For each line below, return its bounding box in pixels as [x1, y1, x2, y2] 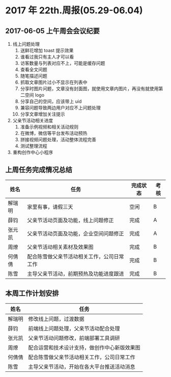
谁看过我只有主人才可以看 [20, 54, 74, 60]
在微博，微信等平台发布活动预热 [20, 130, 88, 136]
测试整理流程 [20, 143, 47, 149]
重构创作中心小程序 [12, 149, 53, 155]
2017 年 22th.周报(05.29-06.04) [5, 5, 144, 16]
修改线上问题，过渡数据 [28, 315, 85, 322]
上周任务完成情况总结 [5, 166, 72, 174]
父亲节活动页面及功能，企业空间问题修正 [27, 230, 124, 237]
